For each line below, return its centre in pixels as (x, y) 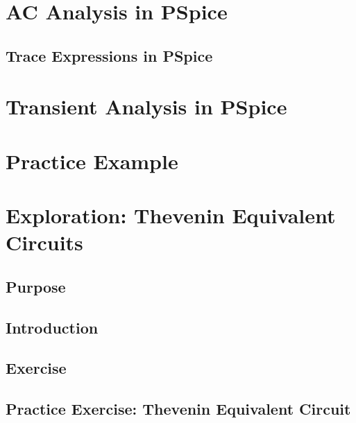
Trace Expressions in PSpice (109, 55)
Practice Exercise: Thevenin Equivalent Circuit (178, 409)
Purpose (36, 286)
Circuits (44, 242)
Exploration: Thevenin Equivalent (171, 215)
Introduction (52, 327)
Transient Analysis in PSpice (146, 106)
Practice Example (92, 161)
